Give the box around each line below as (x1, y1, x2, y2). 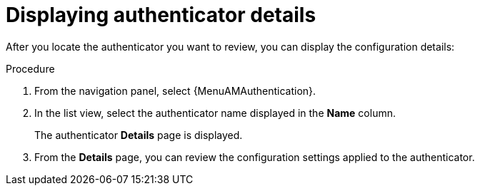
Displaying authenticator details (6, 3, 316, 27)
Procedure (6, 62, 55, 75)
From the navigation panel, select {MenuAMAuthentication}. (34, 84, 316, 97)
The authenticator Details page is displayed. (34, 128, 243, 141)
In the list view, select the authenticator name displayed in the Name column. (34, 106, 396, 119)
